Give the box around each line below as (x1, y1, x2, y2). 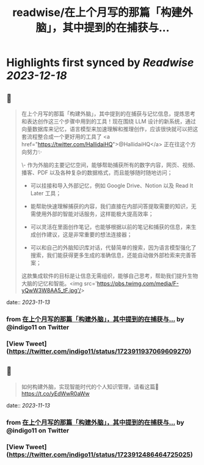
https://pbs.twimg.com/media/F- (97, 280, 179, 287)
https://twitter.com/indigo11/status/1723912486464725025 (9, 450, 191, 459)
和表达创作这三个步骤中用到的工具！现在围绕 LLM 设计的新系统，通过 (21, 117, 197, 125)
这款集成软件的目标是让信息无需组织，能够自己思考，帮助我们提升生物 (21, 272, 199, 279)
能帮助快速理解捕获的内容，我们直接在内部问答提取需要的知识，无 (30, 203, 197, 210)
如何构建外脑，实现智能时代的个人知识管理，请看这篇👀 (21, 383, 159, 390)
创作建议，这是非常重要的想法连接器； (35, 231, 133, 238)
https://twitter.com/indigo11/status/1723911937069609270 (9, 347, 189, 355)
